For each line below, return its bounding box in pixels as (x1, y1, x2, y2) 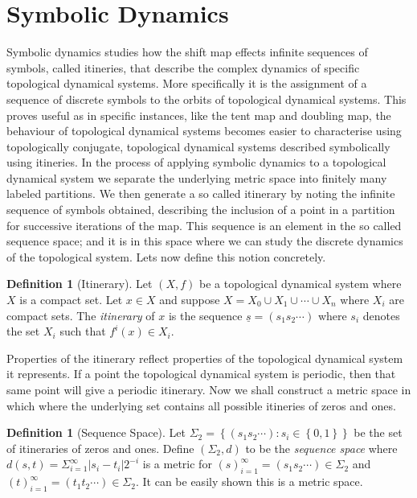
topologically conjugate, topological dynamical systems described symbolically (6, 138, 390, 154)
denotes (362, 307, 400, 323)
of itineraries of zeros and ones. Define (6, 439, 194, 456)
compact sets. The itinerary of (6, 307, 155, 323)
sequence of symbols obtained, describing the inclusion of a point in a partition (6, 201, 395, 218)
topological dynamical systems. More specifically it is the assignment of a (6, 75, 367, 92)
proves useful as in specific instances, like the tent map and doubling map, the (6, 106, 391, 123)
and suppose (159, 291, 220, 308)
